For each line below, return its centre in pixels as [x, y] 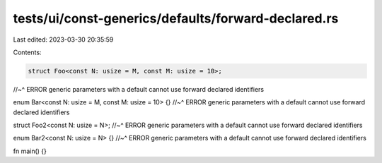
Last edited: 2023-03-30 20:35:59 [63, 40]
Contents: [27, 52]
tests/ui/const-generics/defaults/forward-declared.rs [176, 18]
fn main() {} [30, 151]
